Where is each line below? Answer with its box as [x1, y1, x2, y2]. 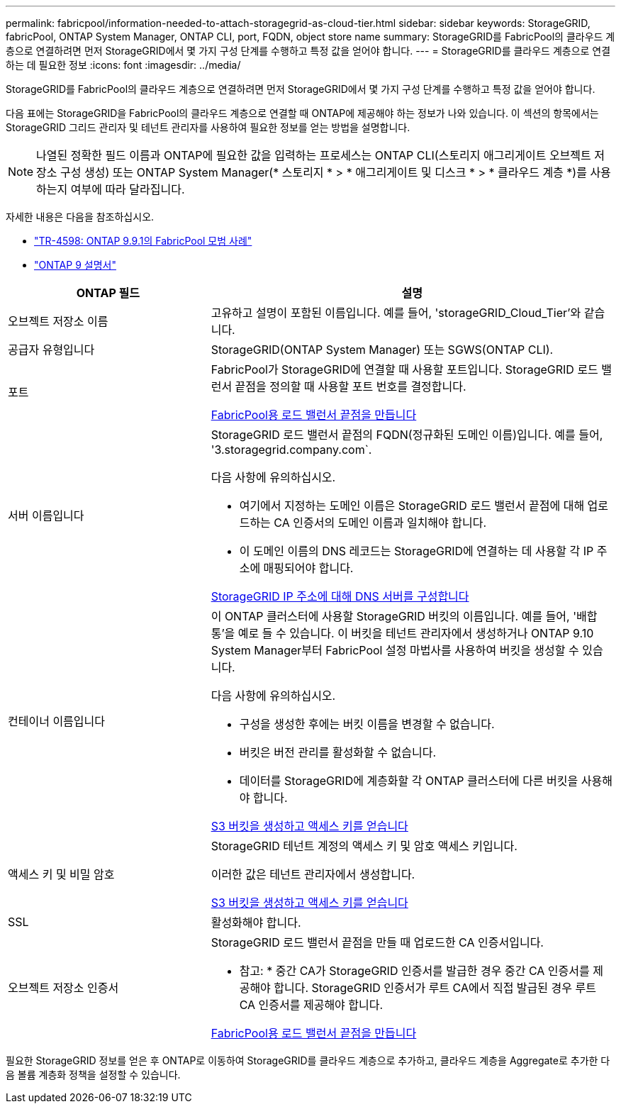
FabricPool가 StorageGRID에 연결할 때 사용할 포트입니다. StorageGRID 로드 [211, 362, 598, 377]
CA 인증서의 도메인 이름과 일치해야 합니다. [274, 516, 487, 530]
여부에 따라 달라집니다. [70, 182, 185, 196]
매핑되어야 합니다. [263, 561, 354, 575]
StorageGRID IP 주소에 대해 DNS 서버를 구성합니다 [211, 589, 469, 603]
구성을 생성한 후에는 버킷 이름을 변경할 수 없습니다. [239, 717, 495, 731]
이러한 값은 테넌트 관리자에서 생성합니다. [211, 867, 415, 881]
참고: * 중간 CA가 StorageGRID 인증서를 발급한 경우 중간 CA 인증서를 [239, 964, 590, 978]
